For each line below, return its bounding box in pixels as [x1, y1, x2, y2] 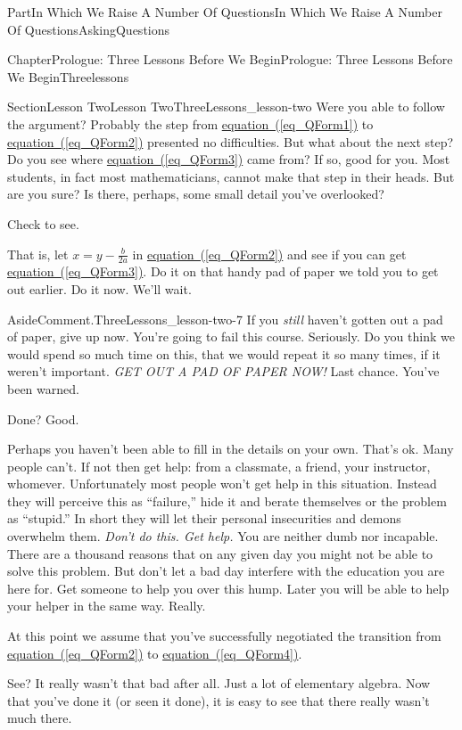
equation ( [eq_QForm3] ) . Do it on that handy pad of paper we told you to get [7, 262, 439, 281]
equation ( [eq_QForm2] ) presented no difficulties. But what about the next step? [7, 132, 454, 151]
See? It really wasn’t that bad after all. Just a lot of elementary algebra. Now [7, 674, 431, 693]
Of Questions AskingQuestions [7, 20, 170, 38]
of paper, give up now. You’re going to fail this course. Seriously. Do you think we [7, 327, 455, 346]
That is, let [7, 244, 69, 263]
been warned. [7, 379, 79, 398]
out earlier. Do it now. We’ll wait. [7, 279, 192, 298]
